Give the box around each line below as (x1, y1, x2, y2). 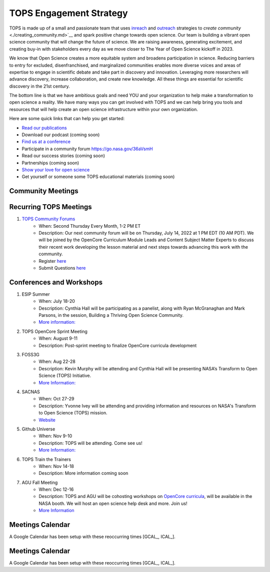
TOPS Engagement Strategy (9, 8, 128, 19)
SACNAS (21, 389, 40, 395)
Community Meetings (9, 187, 78, 195)
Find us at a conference (21, 139, 71, 145)
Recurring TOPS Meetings (9, 203, 92, 211)
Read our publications (21, 125, 67, 131)
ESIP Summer (21, 291, 50, 297)
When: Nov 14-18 (38, 463, 74, 469)
